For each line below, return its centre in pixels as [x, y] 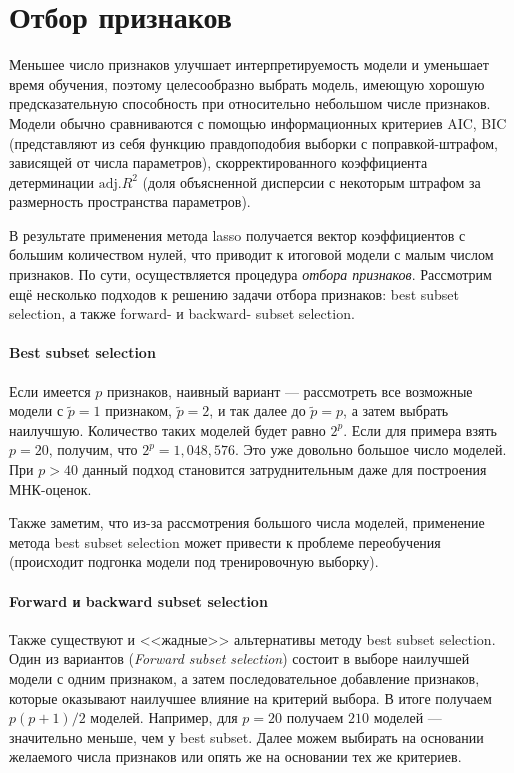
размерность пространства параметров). [130, 201]
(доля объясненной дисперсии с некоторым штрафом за [311, 181]
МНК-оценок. [50, 488]
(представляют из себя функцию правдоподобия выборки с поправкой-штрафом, [253, 142]
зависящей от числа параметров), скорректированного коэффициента [218, 162]
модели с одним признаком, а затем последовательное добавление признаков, [244, 677]
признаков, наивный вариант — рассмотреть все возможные [290, 390]
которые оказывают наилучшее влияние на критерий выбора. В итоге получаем [250, 697]
